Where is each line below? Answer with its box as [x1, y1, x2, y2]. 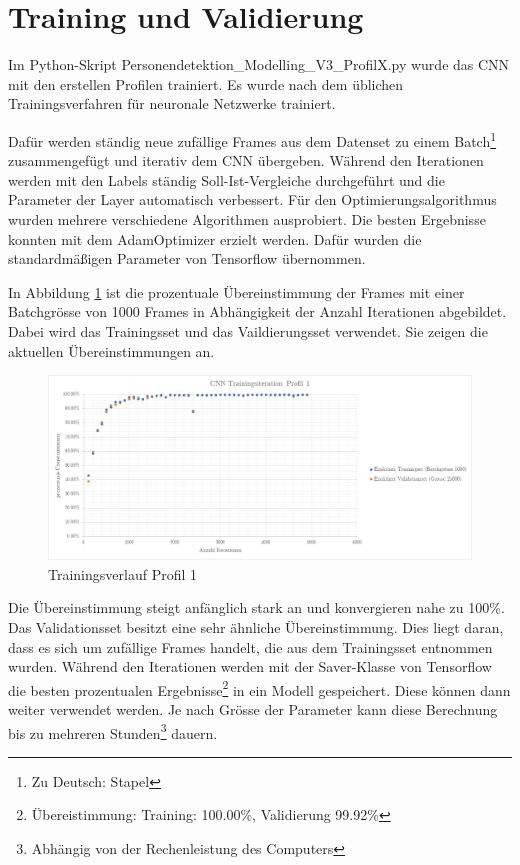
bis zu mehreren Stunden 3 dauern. [8, 719, 218, 743]
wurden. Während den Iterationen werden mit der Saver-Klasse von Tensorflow [8, 656, 492, 677]
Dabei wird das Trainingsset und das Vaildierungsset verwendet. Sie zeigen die [8, 320, 488, 341]
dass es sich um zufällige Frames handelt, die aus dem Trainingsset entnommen [8, 636, 493, 657]
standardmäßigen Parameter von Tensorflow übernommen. [8, 248, 366, 269]
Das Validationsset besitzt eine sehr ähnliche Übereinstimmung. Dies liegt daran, [8, 616, 504, 637]
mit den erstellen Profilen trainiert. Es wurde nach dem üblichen [8, 73, 404, 94]
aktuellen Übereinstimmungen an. [8, 340, 215, 361]
